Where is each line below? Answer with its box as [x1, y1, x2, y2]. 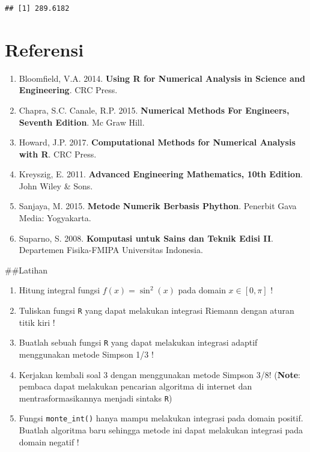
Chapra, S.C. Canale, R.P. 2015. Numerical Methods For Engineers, [19, 103, 290, 116]
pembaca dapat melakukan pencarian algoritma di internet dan [19, 380, 252, 392]
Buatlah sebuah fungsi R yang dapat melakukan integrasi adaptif [19, 336, 258, 349]
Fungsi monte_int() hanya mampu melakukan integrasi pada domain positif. [19, 412, 303, 424]
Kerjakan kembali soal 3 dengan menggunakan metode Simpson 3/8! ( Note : [19, 368, 300, 380]
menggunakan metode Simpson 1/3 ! [19, 347, 154, 360]
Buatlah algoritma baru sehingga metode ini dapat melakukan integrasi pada [19, 424, 303, 436]
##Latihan [5, 263, 47, 276]
